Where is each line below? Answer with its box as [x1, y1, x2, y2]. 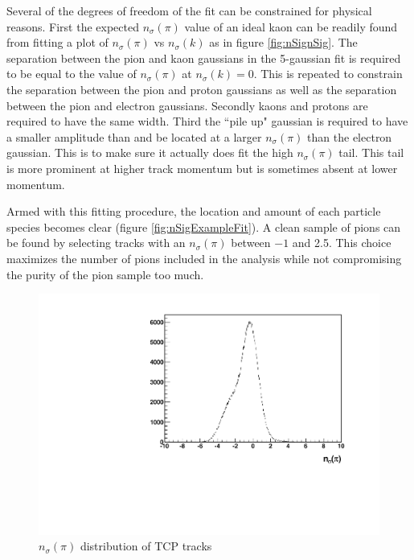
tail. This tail [338, 144, 404, 161]
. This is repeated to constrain [253, 65, 403, 82]
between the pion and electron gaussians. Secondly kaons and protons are [6, 97, 368, 113]
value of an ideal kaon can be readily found [184, 18, 398, 35]
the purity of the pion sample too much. [6, 266, 204, 282]
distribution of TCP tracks [80, 537, 212, 554]
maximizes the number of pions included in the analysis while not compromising [6, 249, 402, 266]
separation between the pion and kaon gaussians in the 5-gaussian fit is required [6, 49, 401, 66]
